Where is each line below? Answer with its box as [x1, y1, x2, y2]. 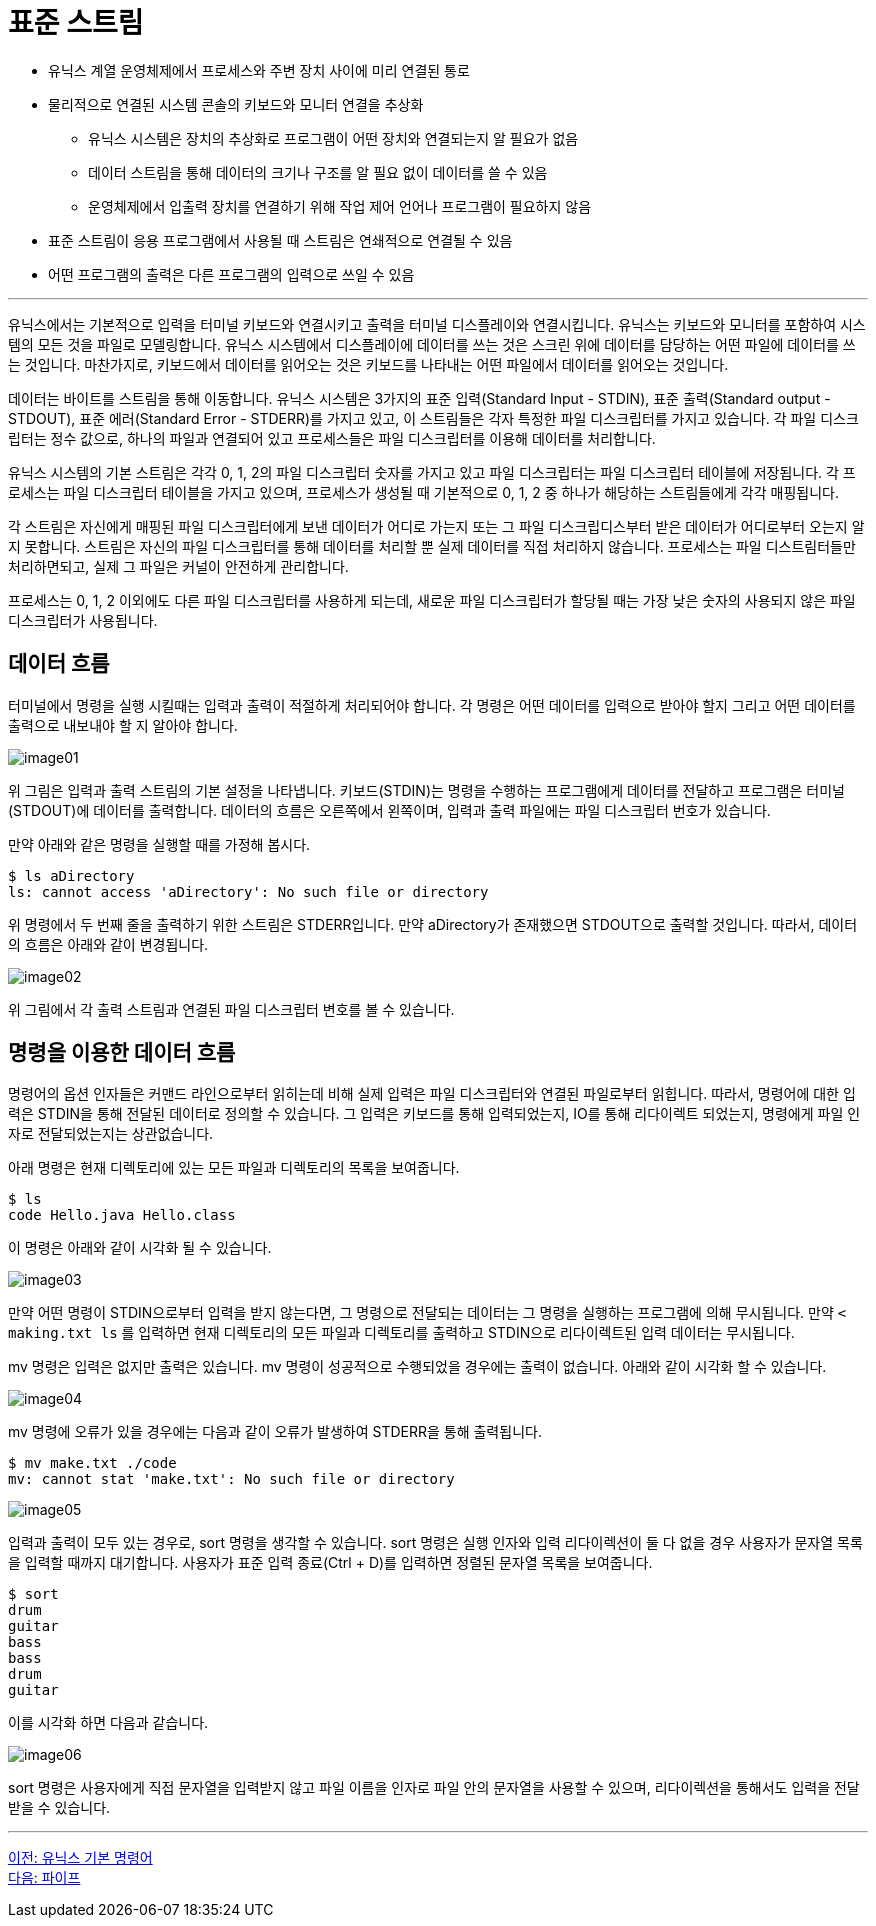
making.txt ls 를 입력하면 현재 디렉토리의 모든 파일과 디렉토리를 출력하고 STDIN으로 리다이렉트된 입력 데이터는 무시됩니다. [8, 1324, 795, 1342]
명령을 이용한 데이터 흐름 [8, 1040, 236, 1066]
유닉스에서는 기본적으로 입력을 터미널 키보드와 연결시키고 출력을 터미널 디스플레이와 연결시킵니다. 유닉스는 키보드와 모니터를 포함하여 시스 [8, 315, 866, 333]
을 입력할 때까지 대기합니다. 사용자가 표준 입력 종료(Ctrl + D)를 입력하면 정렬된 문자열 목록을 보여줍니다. [8, 1554, 653, 1572]
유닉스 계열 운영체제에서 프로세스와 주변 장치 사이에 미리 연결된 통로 [48, 61, 470, 79]
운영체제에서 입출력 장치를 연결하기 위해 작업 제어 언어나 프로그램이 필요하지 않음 [88, 197, 592, 215]
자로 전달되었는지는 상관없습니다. [8, 1125, 214, 1143]
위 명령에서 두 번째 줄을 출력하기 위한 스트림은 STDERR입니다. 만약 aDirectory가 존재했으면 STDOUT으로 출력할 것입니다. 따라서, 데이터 [8, 915, 858, 933]
